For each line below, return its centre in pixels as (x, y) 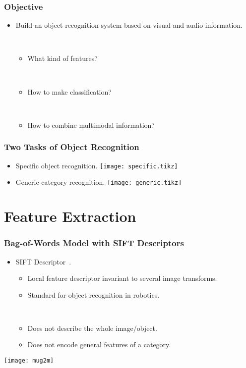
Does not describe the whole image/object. (92, 328)
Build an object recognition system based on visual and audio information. (129, 25)
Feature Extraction (70, 216)
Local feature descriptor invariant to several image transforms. (122, 278)
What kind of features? (62, 58)
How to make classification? (69, 91)
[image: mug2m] (29, 361)
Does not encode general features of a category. (99, 344)
